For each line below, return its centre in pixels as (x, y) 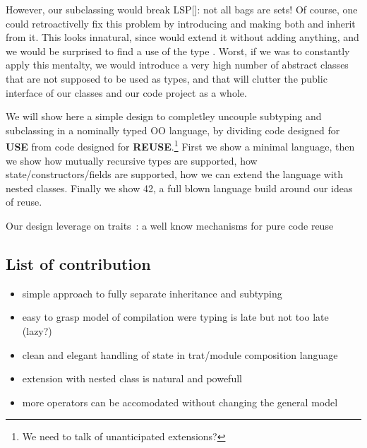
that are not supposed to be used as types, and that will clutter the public (167, 78)
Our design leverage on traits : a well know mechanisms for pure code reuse (170, 225)
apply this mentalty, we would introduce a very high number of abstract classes (177, 65)
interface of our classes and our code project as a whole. (126, 92)
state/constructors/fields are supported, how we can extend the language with (175, 174)
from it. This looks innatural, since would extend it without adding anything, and (182, 37)
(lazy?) (37, 330)
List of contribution (78, 263)
